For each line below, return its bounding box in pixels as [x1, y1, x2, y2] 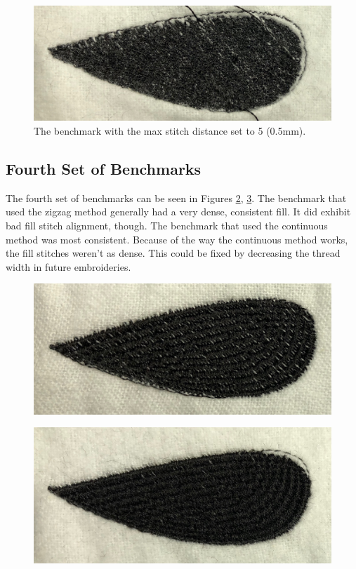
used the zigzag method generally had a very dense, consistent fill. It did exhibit [6, 204, 351, 219]
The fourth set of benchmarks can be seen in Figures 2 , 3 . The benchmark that [6, 190, 347, 205]
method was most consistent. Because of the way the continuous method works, [6, 232, 348, 246]
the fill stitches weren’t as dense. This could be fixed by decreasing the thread [6, 246, 341, 260]
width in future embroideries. [6, 259, 131, 274]
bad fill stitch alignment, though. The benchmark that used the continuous [6, 217, 328, 232]
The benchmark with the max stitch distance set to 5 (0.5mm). [34, 123, 306, 138]
